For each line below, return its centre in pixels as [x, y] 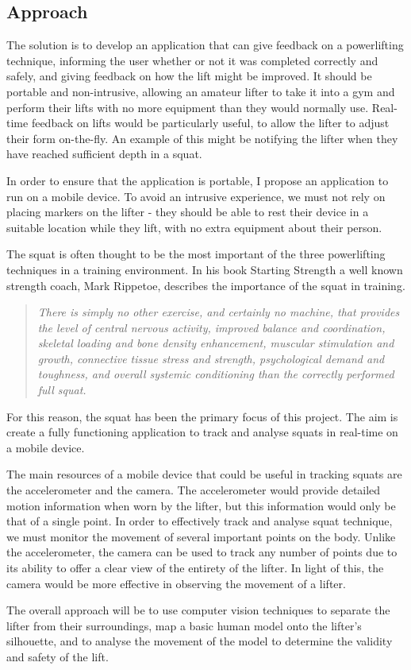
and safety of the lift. [58, 656]
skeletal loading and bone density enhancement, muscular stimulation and [216, 343]
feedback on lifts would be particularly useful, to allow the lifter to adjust [210, 123]
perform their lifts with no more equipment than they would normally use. [188, 107]
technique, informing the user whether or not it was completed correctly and [192, 60]
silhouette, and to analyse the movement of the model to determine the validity [200, 641]
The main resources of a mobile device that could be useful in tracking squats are [204, 474]
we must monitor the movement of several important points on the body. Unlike [201, 536]
